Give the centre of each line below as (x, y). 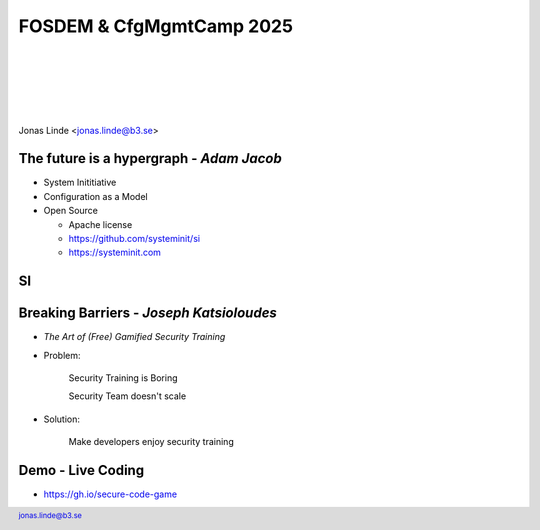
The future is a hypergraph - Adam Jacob (150, 158)
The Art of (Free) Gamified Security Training (134, 337)
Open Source (71, 211)
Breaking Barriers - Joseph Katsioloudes (147, 313)
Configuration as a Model (96, 196)
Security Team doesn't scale (127, 396)
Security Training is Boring (123, 378)
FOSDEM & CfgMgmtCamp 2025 (156, 26)
